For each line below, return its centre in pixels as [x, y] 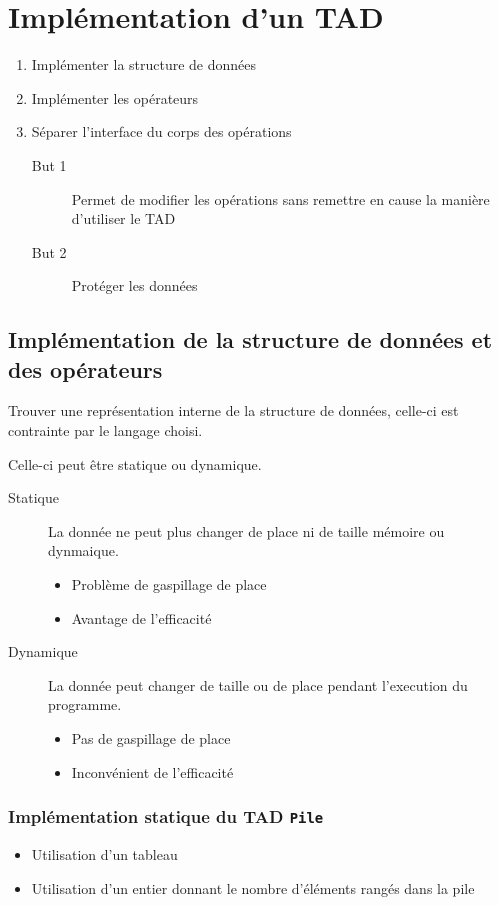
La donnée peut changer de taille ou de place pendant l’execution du [258, 684]
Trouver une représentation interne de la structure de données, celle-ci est [233, 410]
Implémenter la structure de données [144, 64]
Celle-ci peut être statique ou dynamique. [135, 463]
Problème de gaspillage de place [169, 584]
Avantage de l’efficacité [141, 617]
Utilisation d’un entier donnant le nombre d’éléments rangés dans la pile [253, 887]
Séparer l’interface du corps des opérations [161, 131]
